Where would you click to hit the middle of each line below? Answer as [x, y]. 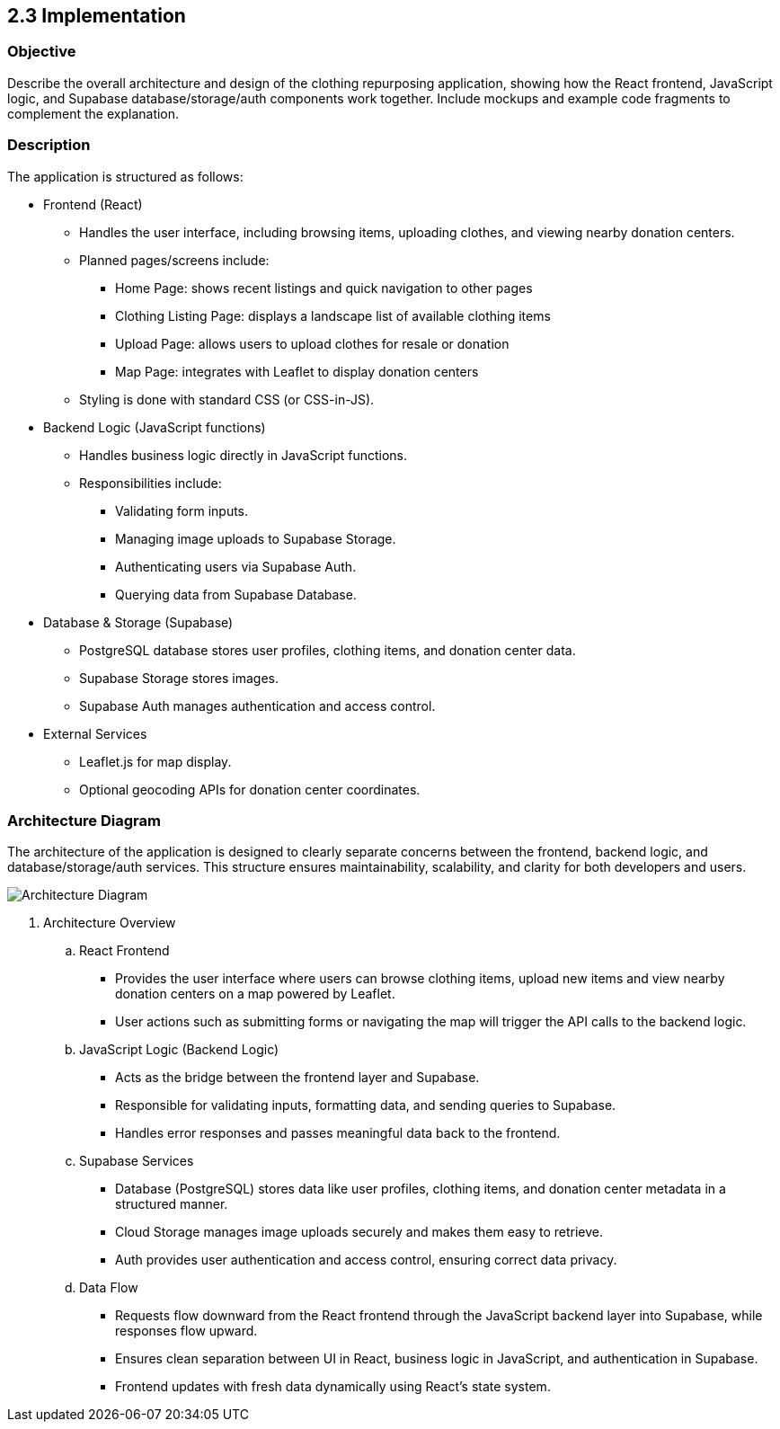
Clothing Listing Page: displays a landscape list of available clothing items [333, 315]
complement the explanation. [93, 113]
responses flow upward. [186, 1331]
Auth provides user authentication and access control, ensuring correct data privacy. [366, 1260]
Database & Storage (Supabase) [138, 622]
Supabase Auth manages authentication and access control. [257, 706]
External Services [95, 733]
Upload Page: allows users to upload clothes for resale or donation [312, 343]
